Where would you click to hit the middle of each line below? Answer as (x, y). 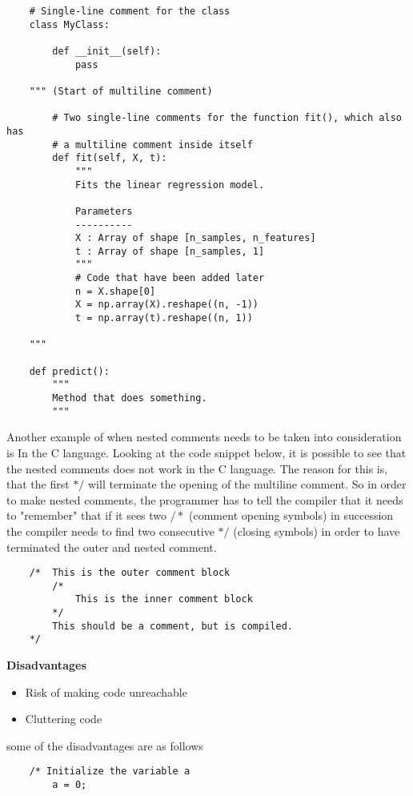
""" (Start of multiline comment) (121, 91)
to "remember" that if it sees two (87, 515)
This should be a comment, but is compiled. (172, 626)
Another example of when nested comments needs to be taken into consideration (204, 437)
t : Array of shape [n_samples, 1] (170, 251)
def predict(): (69, 371)
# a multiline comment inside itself (152, 145)
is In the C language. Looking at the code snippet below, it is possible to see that (206, 452)
